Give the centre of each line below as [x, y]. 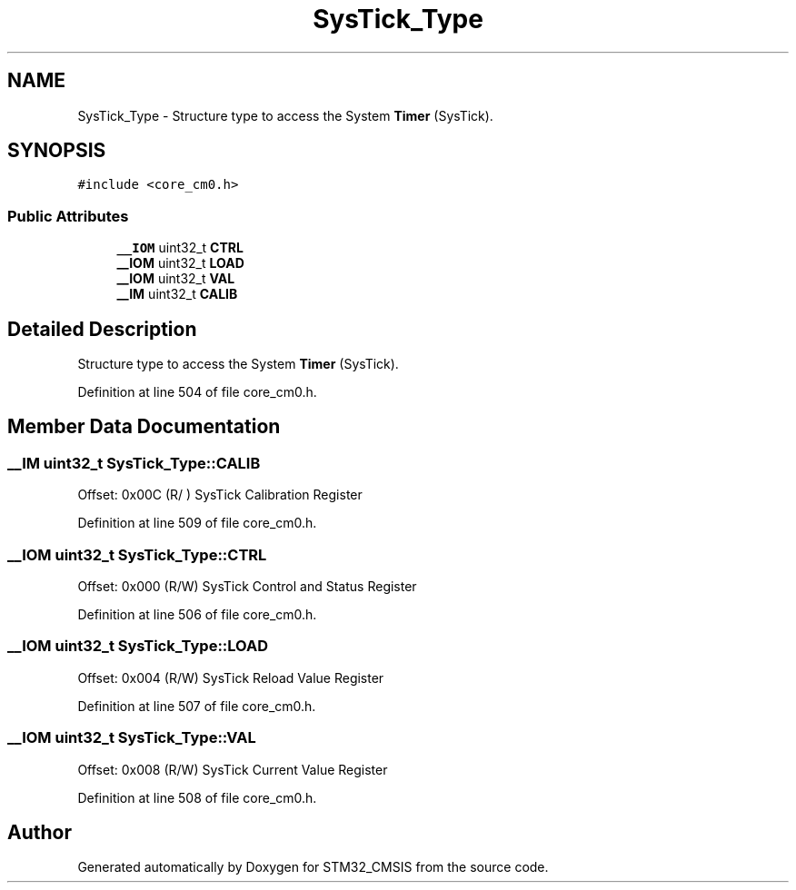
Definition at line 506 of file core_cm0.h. [197, 614]
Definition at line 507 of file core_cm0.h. [197, 706]
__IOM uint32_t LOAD [180, 263]
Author [40, 832]
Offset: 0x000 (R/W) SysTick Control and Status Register [247, 586]
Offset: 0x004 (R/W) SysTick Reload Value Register [231, 677]
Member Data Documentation [144, 427]
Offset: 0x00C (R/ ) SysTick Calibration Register [220, 495]
